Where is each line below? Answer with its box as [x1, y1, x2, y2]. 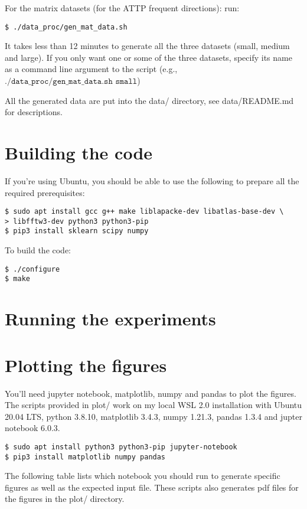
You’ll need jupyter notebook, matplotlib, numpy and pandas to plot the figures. [5, 387, 296, 399]
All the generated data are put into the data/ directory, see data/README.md [5, 94, 294, 106]
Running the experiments [5, 306, 216, 331]
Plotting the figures [5, 353, 167, 377]
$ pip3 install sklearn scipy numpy [5, 227, 149, 236]
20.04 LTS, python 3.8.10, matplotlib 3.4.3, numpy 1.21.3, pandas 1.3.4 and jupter [5, 410, 303, 422]
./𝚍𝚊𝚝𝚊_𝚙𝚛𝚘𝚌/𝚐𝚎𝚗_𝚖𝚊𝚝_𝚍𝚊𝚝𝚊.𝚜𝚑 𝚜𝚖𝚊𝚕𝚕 [5, 77, 138, 86]
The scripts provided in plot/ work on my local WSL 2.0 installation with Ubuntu [5, 399, 302, 411]
